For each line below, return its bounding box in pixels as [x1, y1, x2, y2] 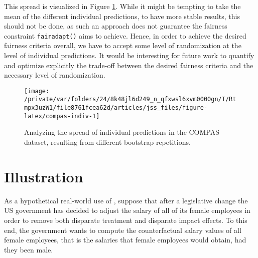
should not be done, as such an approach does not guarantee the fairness [4, 21, 227, 31]
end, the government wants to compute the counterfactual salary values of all [4, 224, 241, 235]
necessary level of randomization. [4, 70, 105, 80]
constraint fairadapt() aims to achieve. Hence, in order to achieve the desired [4, 30, 246, 41]
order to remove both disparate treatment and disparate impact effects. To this [4, 214, 247, 225]
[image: [24, 87, 50, 95]
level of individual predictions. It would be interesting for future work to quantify [4, 50, 254, 61]
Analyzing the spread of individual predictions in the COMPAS [24, 127, 220, 137]
